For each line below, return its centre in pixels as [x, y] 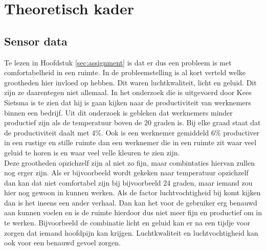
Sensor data [36, 41]
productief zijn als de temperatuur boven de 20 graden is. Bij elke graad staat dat [132, 122]
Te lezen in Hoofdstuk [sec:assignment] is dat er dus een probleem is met [118, 62]
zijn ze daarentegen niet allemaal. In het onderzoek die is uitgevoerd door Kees [128, 92]
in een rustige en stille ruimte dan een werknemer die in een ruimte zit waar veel [130, 142]
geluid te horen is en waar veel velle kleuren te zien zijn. [92, 152]
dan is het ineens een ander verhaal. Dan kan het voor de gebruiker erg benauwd [131, 202]
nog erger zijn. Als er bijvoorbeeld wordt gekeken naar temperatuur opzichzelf [126, 173]
